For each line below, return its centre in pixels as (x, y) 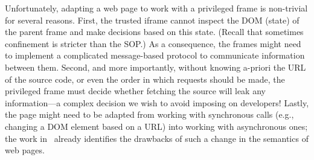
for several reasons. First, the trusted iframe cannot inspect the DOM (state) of (152, 20)
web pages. (25, 150)
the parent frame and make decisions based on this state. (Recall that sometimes (154, 32)
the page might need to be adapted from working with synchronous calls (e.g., (149, 114)
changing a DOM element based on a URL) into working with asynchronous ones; (156, 126)
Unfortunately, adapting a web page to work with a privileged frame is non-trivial (156, 8)
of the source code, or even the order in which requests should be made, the (145, 79)
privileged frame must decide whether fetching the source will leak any (135, 91)
